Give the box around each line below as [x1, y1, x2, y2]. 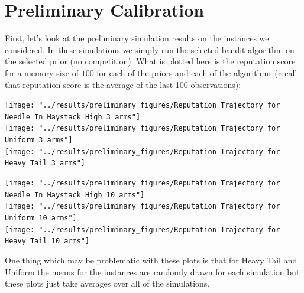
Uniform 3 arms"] [5, 136, 73, 145]
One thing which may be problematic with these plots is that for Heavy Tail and [5, 253, 297, 266]
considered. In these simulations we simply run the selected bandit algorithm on [5, 43, 295, 56]
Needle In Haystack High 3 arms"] [5, 112, 141, 121]
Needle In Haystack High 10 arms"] [5, 190, 145, 199]
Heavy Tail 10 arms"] [5, 237, 90, 246]
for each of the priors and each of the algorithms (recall [96, 66, 297, 79]
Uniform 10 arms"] [5, 214, 77, 222]
